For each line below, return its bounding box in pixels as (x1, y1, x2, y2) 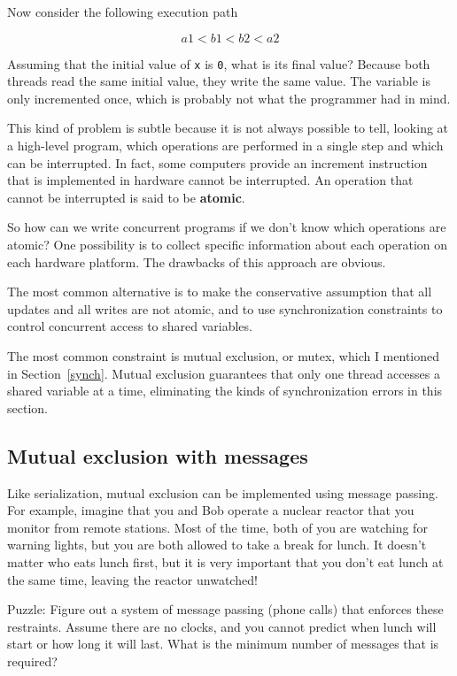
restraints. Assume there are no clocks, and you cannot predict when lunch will (7, 617, 437, 635)
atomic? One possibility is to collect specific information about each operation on (7, 235, 447, 253)
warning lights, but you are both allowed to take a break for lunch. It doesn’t (7, 535, 427, 554)
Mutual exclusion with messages (7, 442, 308, 469)
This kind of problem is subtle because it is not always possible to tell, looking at (7, 119, 449, 137)
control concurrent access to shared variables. (7, 317, 252, 335)
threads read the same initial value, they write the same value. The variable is (7, 72, 430, 90)
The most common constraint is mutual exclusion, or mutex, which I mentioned (7, 346, 440, 365)
